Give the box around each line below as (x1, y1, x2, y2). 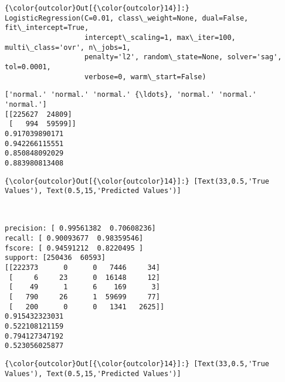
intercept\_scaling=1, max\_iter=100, (84, 33, 236, 42)
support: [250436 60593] (5, 253, 106, 262)
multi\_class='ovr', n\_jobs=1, (5, 43, 131, 52)
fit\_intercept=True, (5, 23, 89, 32)
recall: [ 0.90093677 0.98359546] (5, 234, 144, 243)
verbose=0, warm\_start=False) (84, 72, 206, 81)
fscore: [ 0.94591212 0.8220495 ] (5, 244, 144, 252)
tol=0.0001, (5, 62, 51, 71)
